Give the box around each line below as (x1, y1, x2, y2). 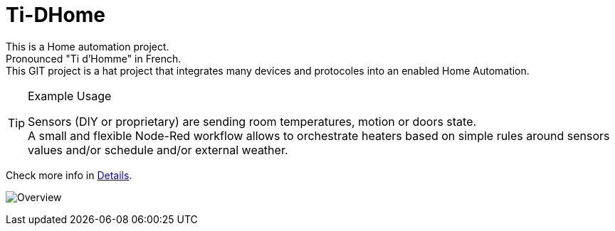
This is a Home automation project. (6, 40, 169, 53)
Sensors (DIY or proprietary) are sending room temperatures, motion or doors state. (28, 114, 477, 129)
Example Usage (28, 88, 112, 103)
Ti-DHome (6, 3, 105, 27)
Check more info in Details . (6, 168, 132, 181)
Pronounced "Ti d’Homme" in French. (6, 52, 182, 65)
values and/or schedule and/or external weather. (28, 142, 288, 157)
